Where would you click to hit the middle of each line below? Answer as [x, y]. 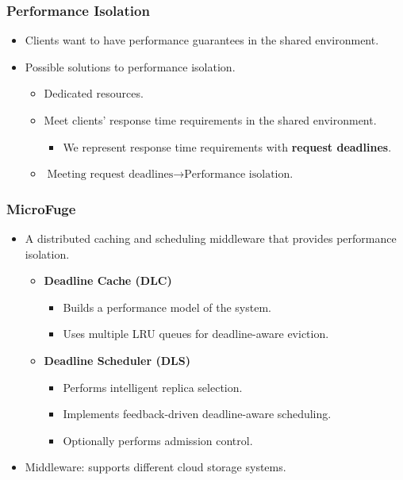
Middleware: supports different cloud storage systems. [155, 467]
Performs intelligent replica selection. [153, 387]
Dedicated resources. [94, 93]
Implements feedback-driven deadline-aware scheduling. [197, 414]
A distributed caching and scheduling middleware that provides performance [211, 238]
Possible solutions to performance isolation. [130, 66]
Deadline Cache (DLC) [108, 280]
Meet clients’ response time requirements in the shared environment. [210, 120]
